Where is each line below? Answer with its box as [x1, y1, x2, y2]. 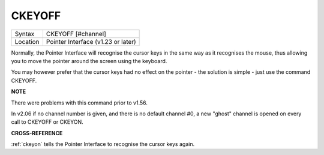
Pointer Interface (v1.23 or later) [46, 37, 136, 46]
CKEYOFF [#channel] [46, 29, 106, 38]
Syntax [14, 29, 35, 38]
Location [14, 37, 40, 46]
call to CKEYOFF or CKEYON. [11, 118, 83, 126]
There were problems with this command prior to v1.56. [11, 99, 148, 106]
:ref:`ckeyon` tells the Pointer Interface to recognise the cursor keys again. [11, 141, 195, 148]
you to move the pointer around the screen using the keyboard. [11, 57, 167, 64]
